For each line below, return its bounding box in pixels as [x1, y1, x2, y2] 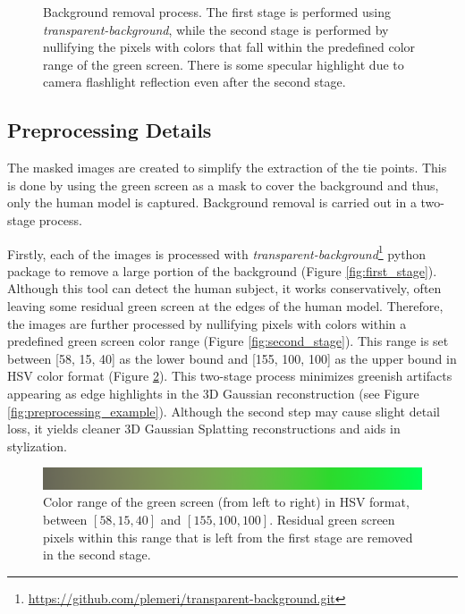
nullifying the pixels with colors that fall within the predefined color [43, 38, 416, 56]
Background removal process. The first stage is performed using [43, 3, 391, 21]
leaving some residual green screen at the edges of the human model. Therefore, [7, 296, 444, 315]
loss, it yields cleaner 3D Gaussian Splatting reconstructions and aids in [7, 419, 401, 438]
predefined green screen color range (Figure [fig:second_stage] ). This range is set [7, 332, 449, 350]
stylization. [7, 436, 67, 455]
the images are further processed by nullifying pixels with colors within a [7, 314, 407, 332]
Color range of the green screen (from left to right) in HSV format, [43, 492, 410, 511]
